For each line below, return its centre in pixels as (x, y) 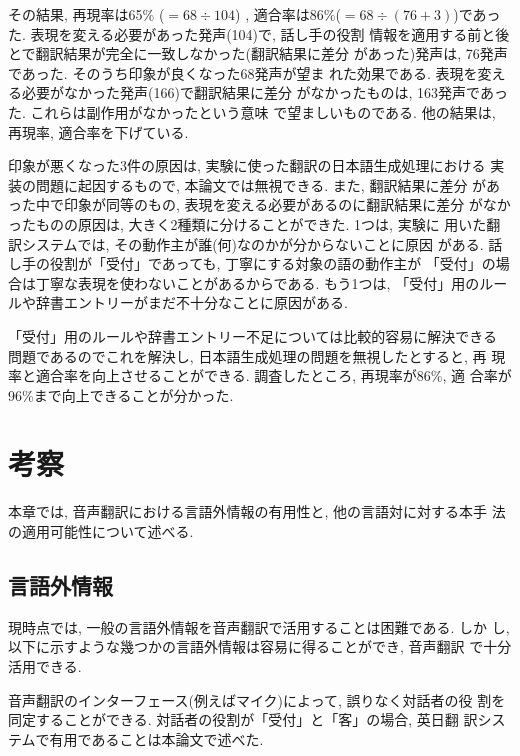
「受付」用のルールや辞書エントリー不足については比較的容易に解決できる (253, 335)
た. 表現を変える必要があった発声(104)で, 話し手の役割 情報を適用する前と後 (259, 33)
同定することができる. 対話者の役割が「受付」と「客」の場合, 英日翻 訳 (243, 719)
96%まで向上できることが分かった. (121, 394)
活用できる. (45, 665)
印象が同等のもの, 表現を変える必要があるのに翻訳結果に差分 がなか (287, 204)
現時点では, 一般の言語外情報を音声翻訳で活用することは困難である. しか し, (259, 626)
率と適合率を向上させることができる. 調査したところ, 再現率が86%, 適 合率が (260, 375)
